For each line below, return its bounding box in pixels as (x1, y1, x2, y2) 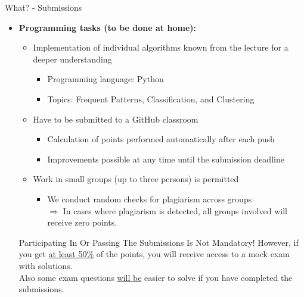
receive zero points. (47, 216, 117, 229)
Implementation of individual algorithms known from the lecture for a (33, 41, 289, 54)
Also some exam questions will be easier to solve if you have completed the (18, 271, 293, 283)
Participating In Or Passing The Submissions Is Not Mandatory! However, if (18, 236, 299, 248)
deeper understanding (33, 52, 112, 65)
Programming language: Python (47, 73, 164, 85)
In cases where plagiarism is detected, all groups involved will (63, 204, 287, 217)
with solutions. (18, 259, 73, 271)
